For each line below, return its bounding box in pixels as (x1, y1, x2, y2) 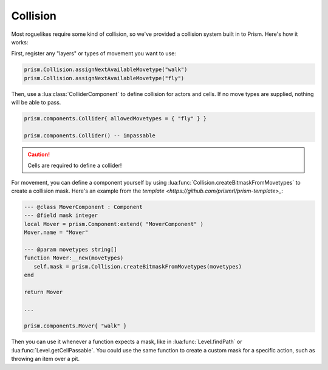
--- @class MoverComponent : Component (24, 204, 143, 210)
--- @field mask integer (24, 212, 98, 219)
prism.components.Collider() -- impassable (24, 132, 156, 139)
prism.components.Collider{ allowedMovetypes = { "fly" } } (24, 115, 207, 122)
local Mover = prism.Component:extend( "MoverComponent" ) (24, 221, 203, 227)
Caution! (27, 151, 50, 158)
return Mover (24, 289, 63, 295)
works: (11, 38, 29, 46)
